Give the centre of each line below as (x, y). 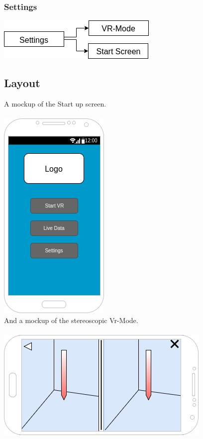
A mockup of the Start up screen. (55, 104)
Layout (22, 83)
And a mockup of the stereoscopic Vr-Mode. (71, 320)
